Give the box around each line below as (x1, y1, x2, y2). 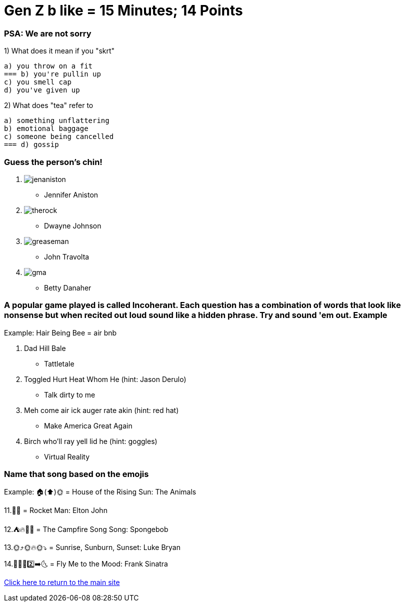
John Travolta (44, 252, 89, 261)
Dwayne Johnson (44, 221, 101, 230)
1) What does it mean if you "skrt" (4, 46, 115, 55)
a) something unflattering (4, 116, 109, 125)
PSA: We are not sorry (4, 28, 91, 38)
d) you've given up (4, 86, 80, 94)
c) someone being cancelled (4, 132, 114, 141)
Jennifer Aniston (44, 190, 98, 199)
